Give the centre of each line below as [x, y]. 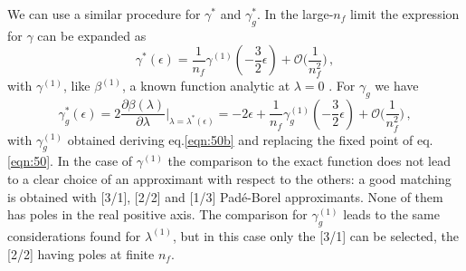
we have [397, 86]
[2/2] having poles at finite [81, 253]
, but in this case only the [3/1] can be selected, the [315, 235]
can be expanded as [92, 35]
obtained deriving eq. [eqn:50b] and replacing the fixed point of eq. [250, 139]
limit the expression [404, 14]
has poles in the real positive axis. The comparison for [157, 214]
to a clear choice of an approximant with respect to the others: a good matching [229, 178]
